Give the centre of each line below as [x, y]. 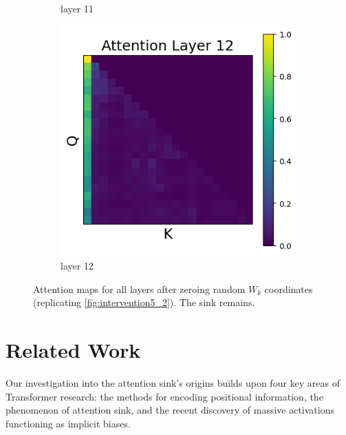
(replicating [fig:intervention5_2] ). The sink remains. [144, 302]
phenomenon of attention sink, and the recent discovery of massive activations [170, 410]
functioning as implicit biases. [68, 423]
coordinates [289, 289]
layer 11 [77, 8]
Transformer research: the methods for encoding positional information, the [164, 396]
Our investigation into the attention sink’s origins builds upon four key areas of [173, 382]
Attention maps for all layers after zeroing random [139, 289]
